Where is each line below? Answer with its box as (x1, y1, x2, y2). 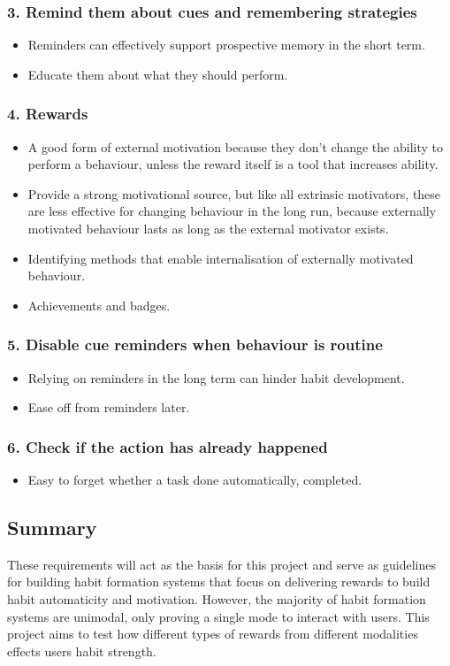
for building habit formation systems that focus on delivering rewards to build (7, 572, 431, 591)
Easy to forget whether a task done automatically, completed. (27, 471, 362, 488)
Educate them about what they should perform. (27, 65, 288, 83)
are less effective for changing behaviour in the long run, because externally (27, 202, 437, 220)
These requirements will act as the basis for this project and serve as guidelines (7, 555, 437, 573)
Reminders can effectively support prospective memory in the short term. (27, 35, 425, 54)
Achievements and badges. (27, 295, 171, 314)
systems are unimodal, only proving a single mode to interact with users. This (7, 607, 430, 625)
